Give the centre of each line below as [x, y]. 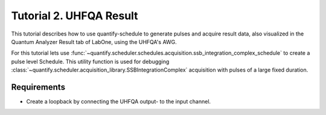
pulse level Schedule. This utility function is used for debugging [90, 61]
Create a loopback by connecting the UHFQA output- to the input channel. [119, 102]
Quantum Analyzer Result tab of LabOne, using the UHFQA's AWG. [94, 42]
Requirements [38, 87]
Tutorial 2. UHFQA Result [75, 16]
